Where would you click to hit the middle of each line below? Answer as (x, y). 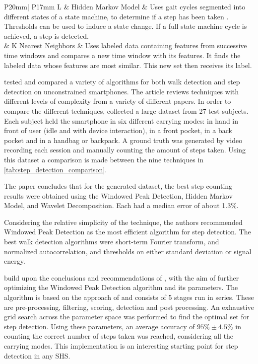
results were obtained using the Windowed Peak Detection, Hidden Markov (118, 195)
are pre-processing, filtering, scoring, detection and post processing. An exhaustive (129, 307)
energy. (15, 261)
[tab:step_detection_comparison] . (56, 169)
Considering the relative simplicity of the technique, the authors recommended (123, 222)
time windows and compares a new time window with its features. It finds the (122, 55)
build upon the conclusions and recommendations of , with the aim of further (122, 277)
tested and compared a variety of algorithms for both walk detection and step (122, 82)
